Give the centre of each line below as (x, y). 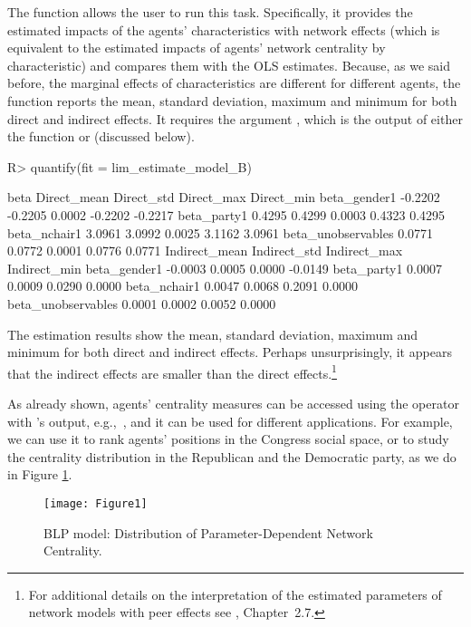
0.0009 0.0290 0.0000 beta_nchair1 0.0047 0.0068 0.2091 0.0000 (183, 286)
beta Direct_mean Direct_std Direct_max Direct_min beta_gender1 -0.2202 (224, 197)
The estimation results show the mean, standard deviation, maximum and (213, 334)
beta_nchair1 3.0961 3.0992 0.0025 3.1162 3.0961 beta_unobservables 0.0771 (221, 232)
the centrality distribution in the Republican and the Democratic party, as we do (232, 456)
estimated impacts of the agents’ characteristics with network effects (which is (224, 29)
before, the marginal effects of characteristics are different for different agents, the (234, 83)
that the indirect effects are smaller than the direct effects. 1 (172, 371)
